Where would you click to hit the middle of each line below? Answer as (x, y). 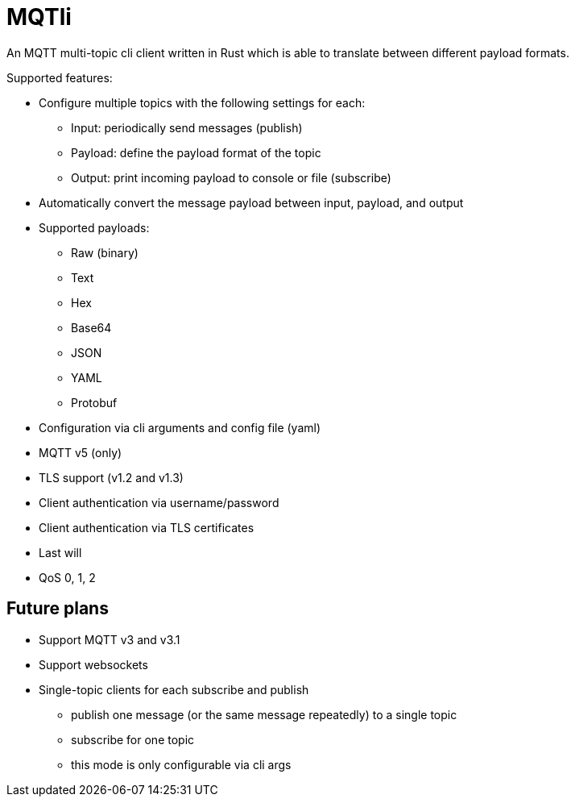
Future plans (58, 609)
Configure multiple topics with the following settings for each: (202, 102)
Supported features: (60, 77)
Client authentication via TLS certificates (147, 527)
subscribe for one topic (133, 739)
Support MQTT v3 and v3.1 (110, 639)
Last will (60, 552)
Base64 (91, 327)
